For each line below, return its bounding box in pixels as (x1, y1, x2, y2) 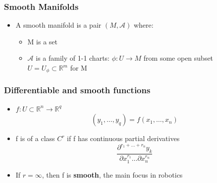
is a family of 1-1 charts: (36, 53, 109, 63)
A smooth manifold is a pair (15, 20, 102, 30)
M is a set (27, 36, 58, 46)
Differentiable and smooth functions (4, 84, 151, 96)
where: (133, 20, 154, 30)
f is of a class (15, 133, 55, 144)
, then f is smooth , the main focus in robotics (42, 169, 183, 180)
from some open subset (143, 53, 214, 63)
